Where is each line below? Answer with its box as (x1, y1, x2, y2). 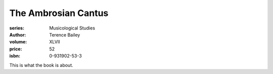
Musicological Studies (49, 25, 96, 31)
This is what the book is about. (9, 62, 73, 68)
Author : (9, 31, 26, 37)
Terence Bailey (49, 31, 80, 37)
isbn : (9, 53, 20, 59)
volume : (9, 39, 27, 45)
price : (9, 45, 22, 52)
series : (9, 25, 25, 31)
